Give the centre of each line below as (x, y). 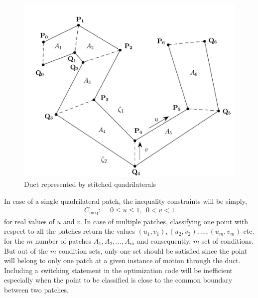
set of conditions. (227, 240)
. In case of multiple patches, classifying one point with (164, 221)
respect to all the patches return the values (69, 231)
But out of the (26, 250)
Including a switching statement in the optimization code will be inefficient (119, 270)
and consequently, (164, 240)
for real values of (29, 221)
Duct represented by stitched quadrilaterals (90, 184)
